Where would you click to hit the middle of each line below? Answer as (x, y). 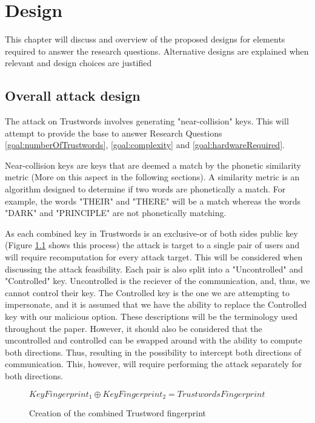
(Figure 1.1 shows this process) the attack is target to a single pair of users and (152, 245)
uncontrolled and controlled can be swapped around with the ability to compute (154, 340)
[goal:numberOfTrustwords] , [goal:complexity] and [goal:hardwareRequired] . (145, 145)
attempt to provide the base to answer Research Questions (114, 133)
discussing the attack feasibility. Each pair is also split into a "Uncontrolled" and (154, 269)
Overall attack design (73, 96)
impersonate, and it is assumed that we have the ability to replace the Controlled (156, 304)
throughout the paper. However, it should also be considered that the (134, 328)
